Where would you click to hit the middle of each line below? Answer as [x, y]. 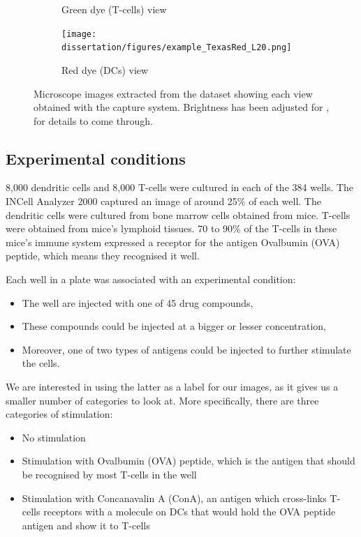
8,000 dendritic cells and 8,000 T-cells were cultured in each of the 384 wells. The [180, 187]
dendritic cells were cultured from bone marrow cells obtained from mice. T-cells [178, 214]
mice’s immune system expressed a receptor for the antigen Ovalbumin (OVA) [173, 242]
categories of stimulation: [59, 414]
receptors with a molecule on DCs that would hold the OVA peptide [190, 512]
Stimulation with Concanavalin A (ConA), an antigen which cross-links [174, 498]
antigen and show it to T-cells [86, 525]
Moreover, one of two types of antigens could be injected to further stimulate [186, 349]
